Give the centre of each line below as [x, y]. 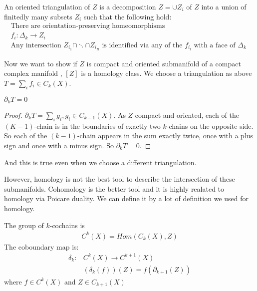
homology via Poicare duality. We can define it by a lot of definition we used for [126, 198]
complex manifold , [33, 73]
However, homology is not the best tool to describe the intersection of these [120, 179]
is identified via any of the [142, 45]
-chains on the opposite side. [210, 126]
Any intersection [36, 45]
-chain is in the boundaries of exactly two [97, 126]
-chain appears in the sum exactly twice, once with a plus [165, 136]
